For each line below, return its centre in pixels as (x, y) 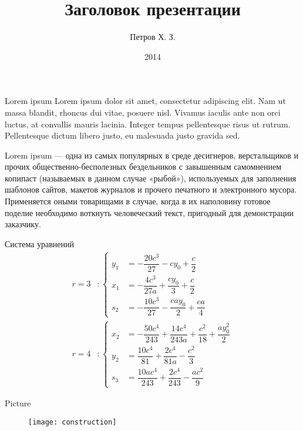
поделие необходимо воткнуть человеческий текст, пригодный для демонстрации (149, 212)
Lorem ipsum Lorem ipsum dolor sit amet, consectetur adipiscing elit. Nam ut (145, 101)
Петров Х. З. (153, 37)
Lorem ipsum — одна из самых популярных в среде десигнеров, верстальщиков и (151, 155)
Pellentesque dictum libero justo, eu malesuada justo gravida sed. (122, 135)
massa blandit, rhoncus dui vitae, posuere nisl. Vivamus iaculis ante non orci (143, 112)
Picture (18, 403)
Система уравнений (40, 243)
